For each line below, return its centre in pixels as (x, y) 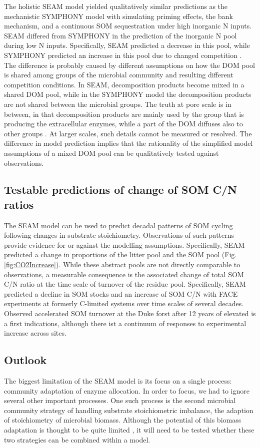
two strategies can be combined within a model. (77, 439)
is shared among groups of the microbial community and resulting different (119, 75)
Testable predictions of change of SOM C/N (120, 190)
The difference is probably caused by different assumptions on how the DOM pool (129, 65)
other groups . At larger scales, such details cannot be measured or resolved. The (128, 133)
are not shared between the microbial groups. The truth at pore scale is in (118, 104)
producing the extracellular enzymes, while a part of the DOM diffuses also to (123, 124)
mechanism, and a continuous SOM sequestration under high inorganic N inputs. (128, 26)
